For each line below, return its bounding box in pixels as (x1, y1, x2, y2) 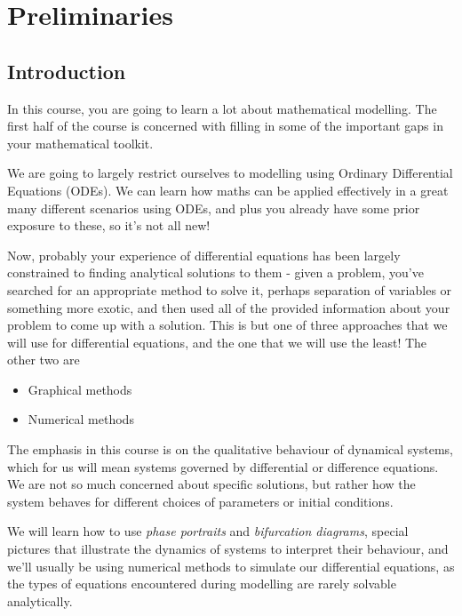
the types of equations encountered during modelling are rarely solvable (7, 574, 396, 593)
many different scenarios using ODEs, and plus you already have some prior (7, 198, 420, 217)
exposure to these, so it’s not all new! (7, 216, 211, 235)
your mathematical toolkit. (7, 133, 154, 152)
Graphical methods (28, 380, 132, 398)
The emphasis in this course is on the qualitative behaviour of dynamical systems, (7, 440, 453, 459)
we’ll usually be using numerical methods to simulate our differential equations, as (7, 556, 455, 575)
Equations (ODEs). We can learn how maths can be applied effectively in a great (7, 180, 449, 199)
